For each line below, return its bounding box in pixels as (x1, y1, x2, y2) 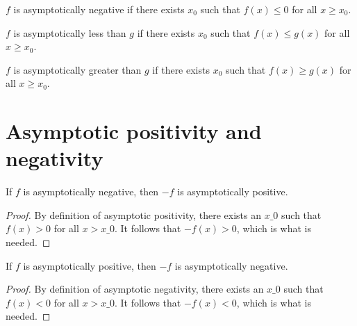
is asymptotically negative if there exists (13, 2, 185, 16)
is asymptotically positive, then (23, 258, 156, 272)
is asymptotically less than (13, 25, 126, 40)
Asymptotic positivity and (6, 117, 262, 145)
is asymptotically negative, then (23, 184, 159, 199)
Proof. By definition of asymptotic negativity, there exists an (6, 282, 264, 296)
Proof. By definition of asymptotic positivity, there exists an (6, 207, 262, 222)
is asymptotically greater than (13, 62, 142, 76)
